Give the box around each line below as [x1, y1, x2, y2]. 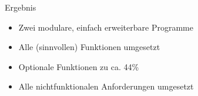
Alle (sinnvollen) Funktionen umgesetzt [18, 41, 160, 53]
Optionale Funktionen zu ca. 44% [18, 60, 139, 72]
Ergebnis [5, 1, 36, 13]
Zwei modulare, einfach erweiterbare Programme [18, 21, 193, 33]
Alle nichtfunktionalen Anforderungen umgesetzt [18, 80, 194, 92]
